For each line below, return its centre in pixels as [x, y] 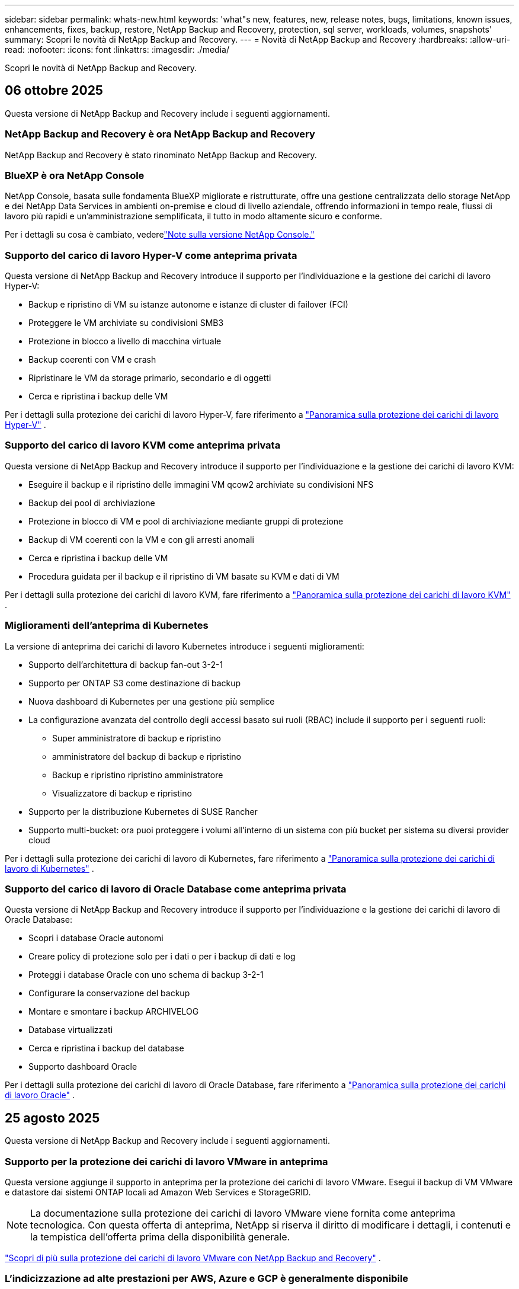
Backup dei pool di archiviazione [92, 503]
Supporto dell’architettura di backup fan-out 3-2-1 [126, 664]
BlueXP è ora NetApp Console [75, 175]
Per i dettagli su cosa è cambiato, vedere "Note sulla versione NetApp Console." [160, 235]
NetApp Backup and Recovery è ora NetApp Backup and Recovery [160, 134]
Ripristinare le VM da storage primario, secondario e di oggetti [150, 378]
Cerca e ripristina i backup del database [106, 1048]
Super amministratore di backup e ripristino [137, 738]
